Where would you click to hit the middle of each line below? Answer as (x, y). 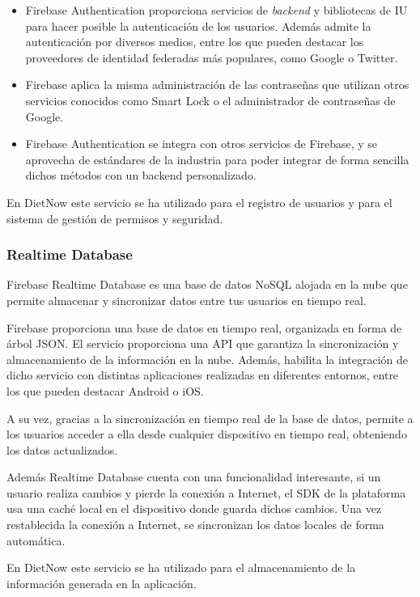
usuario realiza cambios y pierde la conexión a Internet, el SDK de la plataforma (206, 492)
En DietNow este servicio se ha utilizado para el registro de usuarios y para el (199, 202)
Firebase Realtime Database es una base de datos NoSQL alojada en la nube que (207, 284)
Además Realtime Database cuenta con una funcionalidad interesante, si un (194, 477)
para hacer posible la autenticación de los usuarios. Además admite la (198, 25)
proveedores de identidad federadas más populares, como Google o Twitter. (212, 57)
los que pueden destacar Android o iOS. (105, 390)
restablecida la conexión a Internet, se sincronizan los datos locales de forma (195, 525)
